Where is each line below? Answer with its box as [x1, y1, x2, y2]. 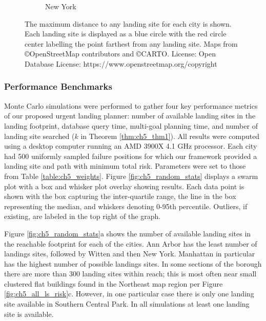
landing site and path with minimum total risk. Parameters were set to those [4, 161, 246, 171]
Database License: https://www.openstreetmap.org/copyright [25, 58, 217, 69]
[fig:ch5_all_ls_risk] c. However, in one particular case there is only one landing [4, 288, 254, 299]
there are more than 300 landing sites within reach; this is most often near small [4, 268, 257, 279]
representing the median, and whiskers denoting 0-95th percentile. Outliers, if [4, 200, 248, 211]
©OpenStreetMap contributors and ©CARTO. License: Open [25, 48, 216, 59]
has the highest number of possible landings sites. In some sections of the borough [4, 258, 262, 269]
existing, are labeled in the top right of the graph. [4, 211, 161, 222]
